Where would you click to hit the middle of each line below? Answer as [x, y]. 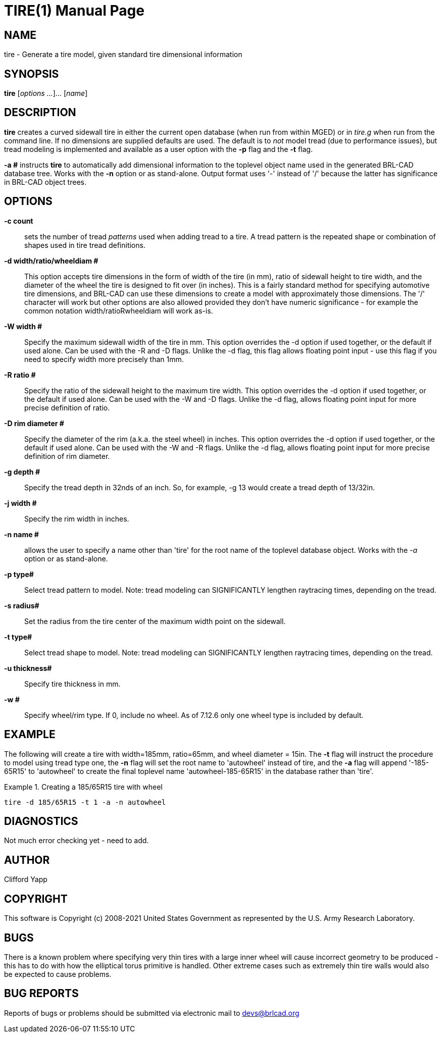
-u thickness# [28, 668]
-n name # [21, 534]
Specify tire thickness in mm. [72, 684]
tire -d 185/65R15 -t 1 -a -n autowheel [85, 802]
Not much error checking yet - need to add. [77, 841]
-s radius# [22, 605]
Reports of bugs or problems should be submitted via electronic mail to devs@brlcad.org [152, 1013]
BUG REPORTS [41, 994]
